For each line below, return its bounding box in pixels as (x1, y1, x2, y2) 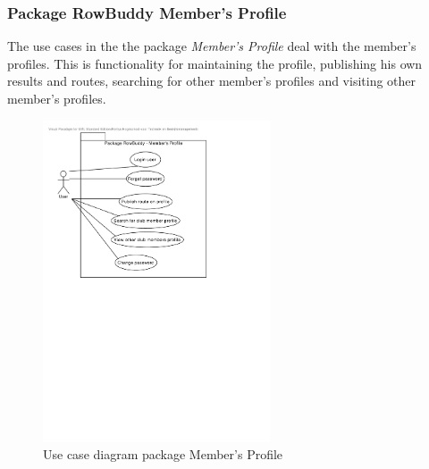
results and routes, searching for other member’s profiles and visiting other (7, 71, 416, 90)
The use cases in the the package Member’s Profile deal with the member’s (7, 37, 416, 55)
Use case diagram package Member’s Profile (43, 445, 283, 464)
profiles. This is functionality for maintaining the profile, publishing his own (7, 54, 423, 72)
